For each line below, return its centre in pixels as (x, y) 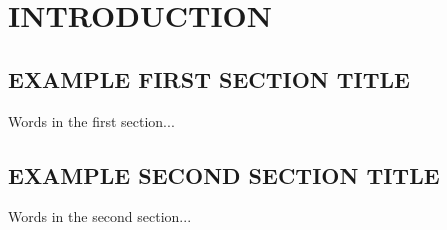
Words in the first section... (91, 120)
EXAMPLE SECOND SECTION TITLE (224, 174)
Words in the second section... (100, 216)
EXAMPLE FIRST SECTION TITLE (209, 78)
